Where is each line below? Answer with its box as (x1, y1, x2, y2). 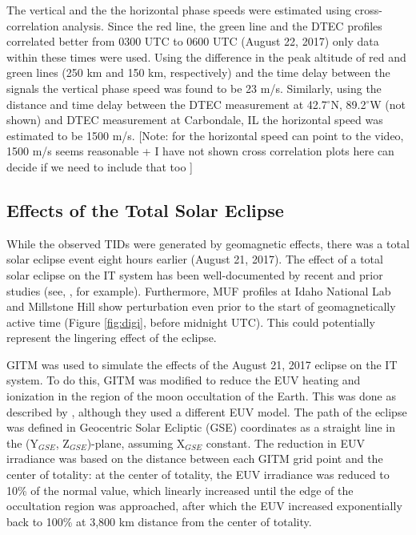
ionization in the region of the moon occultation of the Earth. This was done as (6, 388, 397, 404)
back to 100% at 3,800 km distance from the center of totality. (6, 513, 312, 529)
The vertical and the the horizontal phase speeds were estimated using (6, 2, 351, 18)
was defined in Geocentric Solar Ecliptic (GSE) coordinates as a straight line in (6, 419, 396, 436)
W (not (370, 95, 406, 112)
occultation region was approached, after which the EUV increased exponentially (6, 497, 402, 514)
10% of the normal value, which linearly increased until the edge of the (6, 481, 354, 498)
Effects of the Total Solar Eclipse (6, 197, 284, 222)
